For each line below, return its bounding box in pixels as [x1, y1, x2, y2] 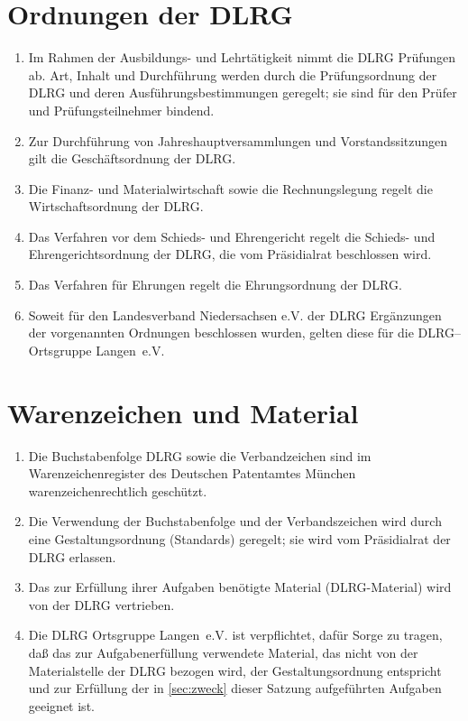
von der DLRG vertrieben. [28, 595, 175, 614]
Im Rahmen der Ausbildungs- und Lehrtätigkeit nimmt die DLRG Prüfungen [28, 48, 456, 67]
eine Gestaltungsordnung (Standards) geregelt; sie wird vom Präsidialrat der [28, 529, 451, 548]
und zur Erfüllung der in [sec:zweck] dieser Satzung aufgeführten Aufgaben [28, 679, 442, 698]
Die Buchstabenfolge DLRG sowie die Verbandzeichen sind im [28, 446, 372, 465]
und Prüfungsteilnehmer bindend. [28, 100, 215, 119]
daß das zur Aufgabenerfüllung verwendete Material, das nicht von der [28, 642, 418, 661]
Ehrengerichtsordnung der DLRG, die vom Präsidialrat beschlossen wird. [28, 245, 432, 263]
